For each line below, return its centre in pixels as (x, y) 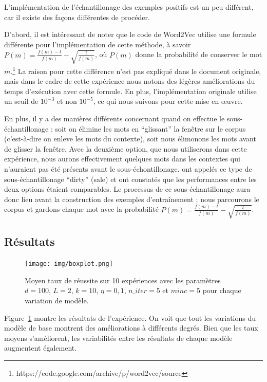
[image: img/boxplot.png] (69, 264)
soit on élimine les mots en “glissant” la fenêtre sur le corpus (150, 128)
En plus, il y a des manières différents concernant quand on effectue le (115, 118)
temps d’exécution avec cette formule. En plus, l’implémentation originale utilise (130, 91)
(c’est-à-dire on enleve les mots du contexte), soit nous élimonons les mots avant (130, 139)
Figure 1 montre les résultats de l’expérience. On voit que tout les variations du (130, 317)
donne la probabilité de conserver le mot (199, 54)
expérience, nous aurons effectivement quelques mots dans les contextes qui (122, 159)
